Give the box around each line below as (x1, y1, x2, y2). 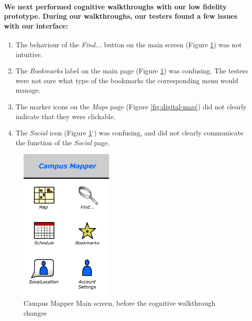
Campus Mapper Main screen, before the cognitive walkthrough (24, 297, 216, 308)
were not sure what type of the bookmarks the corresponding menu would (15, 75, 238, 85)
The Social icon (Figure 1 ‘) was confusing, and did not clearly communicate (15, 128, 244, 138)
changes (24, 307, 47, 318)
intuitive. (15, 49, 43, 59)
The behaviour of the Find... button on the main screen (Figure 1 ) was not (15, 39, 242, 49)
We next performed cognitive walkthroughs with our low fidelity (4, 1, 227, 11)
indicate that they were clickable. (15, 111, 115, 121)
